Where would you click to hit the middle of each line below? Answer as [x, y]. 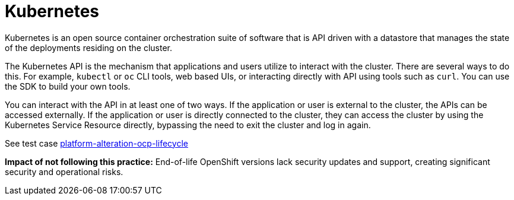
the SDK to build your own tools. [68, 86]
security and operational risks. [64, 172]
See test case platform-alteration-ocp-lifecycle [96, 143]
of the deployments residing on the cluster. [89, 47]
